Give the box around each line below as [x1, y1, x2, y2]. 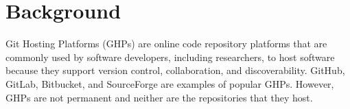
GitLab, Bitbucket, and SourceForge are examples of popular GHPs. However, [5, 76, 334, 90]
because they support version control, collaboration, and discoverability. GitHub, [5, 63, 345, 77]
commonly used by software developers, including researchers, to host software [5, 49, 335, 64]
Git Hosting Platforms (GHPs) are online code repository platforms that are [5, 36, 327, 51]
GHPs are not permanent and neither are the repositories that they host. [5, 90, 313, 104]
